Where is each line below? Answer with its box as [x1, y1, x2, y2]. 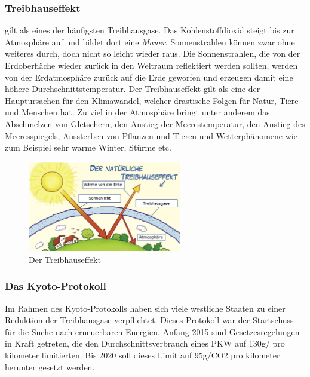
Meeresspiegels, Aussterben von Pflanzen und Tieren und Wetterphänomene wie [5, 129, 297, 142]
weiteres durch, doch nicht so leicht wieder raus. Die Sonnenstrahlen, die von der [5, 47, 300, 60]
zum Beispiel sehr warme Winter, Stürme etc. [5, 141, 171, 154]
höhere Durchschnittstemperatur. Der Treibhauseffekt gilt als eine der [5, 82, 260, 95]
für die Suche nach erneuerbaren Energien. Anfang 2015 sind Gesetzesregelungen [5, 325, 300, 338]
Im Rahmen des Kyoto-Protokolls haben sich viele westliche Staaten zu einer [5, 302, 286, 314]
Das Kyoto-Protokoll [5, 278, 106, 293]
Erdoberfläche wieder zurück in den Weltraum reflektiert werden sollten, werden [5, 59, 298, 71]
